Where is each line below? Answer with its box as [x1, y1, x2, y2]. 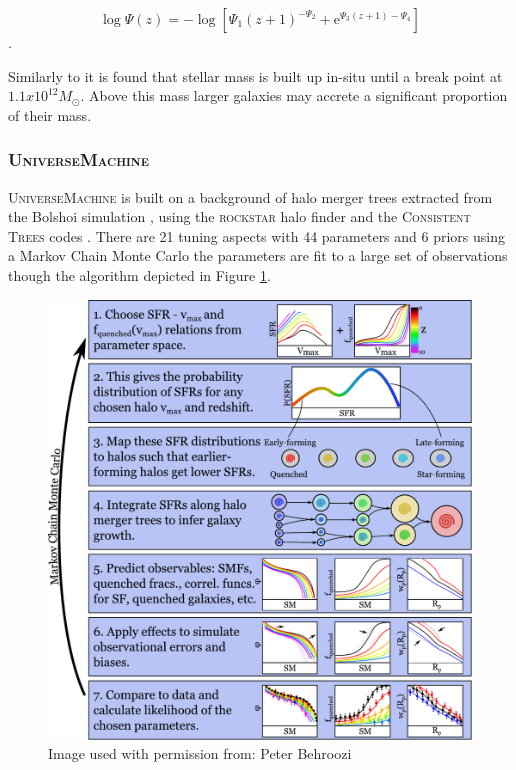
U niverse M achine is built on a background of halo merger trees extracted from [8, 186, 493, 207]
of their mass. [8, 104, 92, 125]
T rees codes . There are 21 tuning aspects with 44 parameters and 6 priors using [8, 225, 505, 246]
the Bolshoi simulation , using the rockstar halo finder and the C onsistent [8, 206, 471, 227]
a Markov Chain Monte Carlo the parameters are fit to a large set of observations [8, 245, 508, 266]
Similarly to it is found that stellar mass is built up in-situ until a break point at [8, 65, 503, 86]
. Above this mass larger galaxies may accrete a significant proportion [80, 85, 508, 106]
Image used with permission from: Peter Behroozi [48, 743, 352, 764]
